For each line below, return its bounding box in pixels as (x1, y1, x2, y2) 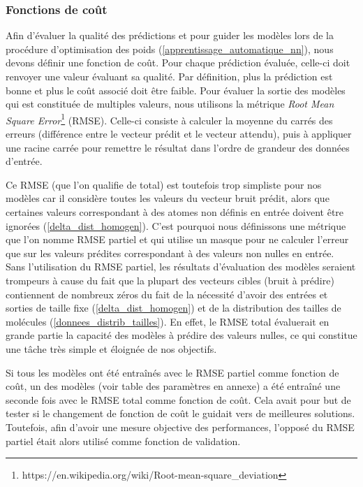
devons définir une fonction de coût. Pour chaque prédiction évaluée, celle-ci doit (6, 55, 350, 70)
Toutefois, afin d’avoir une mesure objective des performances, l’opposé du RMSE (6, 419, 355, 434)
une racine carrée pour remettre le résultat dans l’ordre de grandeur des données (6, 140, 350, 154)
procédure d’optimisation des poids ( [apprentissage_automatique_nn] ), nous (6, 41, 334, 56)
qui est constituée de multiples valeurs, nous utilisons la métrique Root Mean (6, 96, 334, 111)
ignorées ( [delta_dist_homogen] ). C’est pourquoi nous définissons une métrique (6, 218, 346, 233)
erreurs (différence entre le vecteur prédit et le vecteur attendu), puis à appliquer (6, 126, 352, 141)
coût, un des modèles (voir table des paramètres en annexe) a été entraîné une (6, 379, 341, 393)
